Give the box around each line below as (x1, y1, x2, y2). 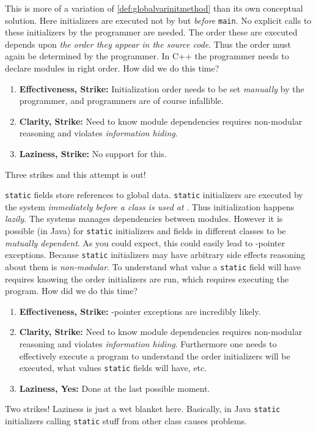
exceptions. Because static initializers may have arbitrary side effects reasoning (5, 248, 306, 261)
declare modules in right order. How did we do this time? (5, 62, 219, 75)
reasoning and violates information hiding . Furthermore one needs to (19, 337, 277, 350)
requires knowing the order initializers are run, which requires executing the (5, 272, 289, 285)
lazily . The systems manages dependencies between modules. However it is (5, 212, 283, 225)
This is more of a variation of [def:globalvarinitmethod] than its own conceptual (5, 2, 303, 14)
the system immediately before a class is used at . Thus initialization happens (5, 200, 295, 213)
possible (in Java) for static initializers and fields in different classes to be (5, 224, 286, 237)
